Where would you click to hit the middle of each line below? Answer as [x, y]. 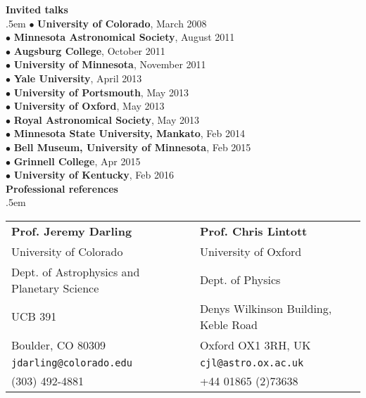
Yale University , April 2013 [78, 78]
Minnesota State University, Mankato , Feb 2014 [129, 133]
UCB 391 [34, 316]
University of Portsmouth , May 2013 [101, 92]
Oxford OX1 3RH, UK [255, 345]
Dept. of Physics [240, 280]
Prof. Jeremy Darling [72, 231]
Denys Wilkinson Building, [266, 308]
